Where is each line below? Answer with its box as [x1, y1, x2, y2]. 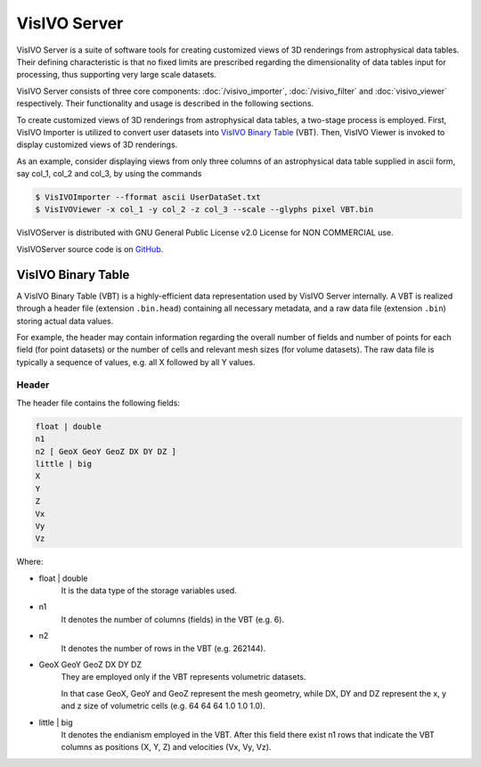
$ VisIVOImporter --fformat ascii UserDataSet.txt [35, 192, 262, 202]
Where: [16, 557, 44, 567]
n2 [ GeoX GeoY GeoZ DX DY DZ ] [35, 446, 177, 456]
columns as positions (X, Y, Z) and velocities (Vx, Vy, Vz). [61, 742, 272, 753]
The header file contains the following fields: [16, 397, 180, 408]
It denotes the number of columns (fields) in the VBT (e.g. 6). [61, 614, 285, 624]
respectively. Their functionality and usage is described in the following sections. [16, 98, 314, 109]
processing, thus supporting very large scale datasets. [16, 69, 217, 80]
